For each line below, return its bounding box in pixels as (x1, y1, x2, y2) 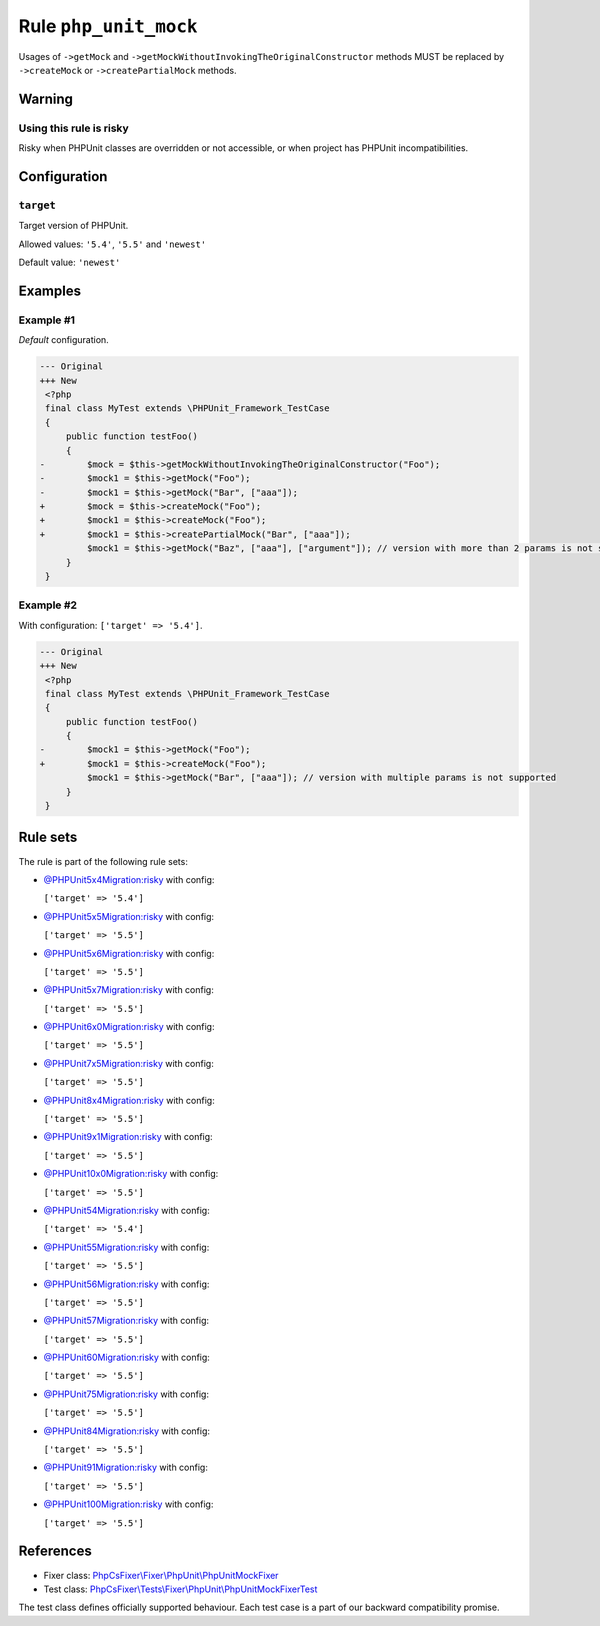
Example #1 (18, 313, 75, 327)
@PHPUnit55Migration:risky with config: (43, 1241, 210, 1253)
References (18, 1543, 92, 1560)
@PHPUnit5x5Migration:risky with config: (43, 910, 215, 922)
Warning (18, 90, 74, 107)
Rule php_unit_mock (18, 15, 198, 37)
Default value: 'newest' (18, 256, 121, 269)
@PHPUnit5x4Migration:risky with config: (43, 873, 215, 885)
